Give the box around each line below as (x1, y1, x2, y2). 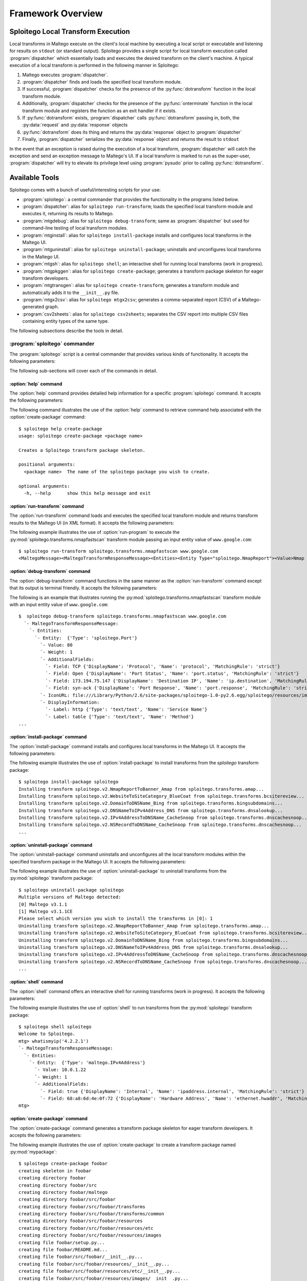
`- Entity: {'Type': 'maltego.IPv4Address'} (29, 1060, 146, 1066)
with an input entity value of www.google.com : (9, 601, 108, 607)
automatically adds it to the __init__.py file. (22, 290, 120, 296)
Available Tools (9, 173, 59, 182)
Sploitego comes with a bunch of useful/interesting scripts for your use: (9, 187, 161, 193)
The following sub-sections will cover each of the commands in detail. (9, 367, 158, 374)
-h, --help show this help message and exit (24, 490, 151, 497)
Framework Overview (9, 8, 103, 19)
